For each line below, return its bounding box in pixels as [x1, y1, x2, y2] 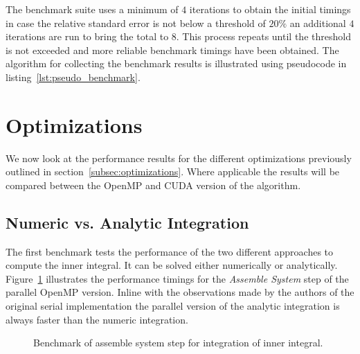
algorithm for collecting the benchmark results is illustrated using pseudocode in [6, 56, 347, 71]
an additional [289, 15, 346, 30]
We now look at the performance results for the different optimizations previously [6, 150, 352, 165]
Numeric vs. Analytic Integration [6, 211, 249, 233]
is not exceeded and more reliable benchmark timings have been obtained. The [6, 42, 339, 57]
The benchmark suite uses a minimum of [6, 2, 179, 16]
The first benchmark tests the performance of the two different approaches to [6, 244, 334, 258]
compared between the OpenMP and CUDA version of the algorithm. [6, 177, 301, 192]
